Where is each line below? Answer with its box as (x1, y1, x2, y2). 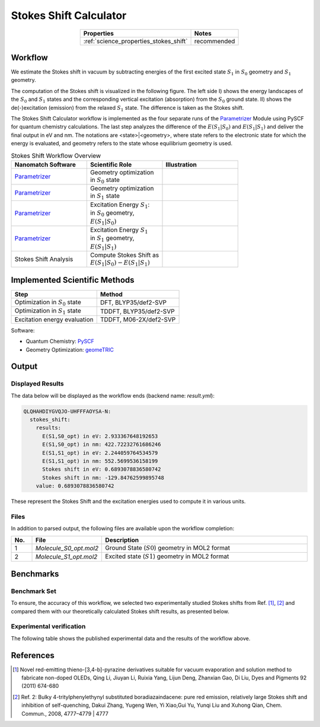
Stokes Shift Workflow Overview (11, 151, 101, 160)
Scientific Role (89, 160, 132, 168)
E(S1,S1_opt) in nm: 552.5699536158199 (42, 458, 158, 465)
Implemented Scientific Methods (11, 275, 135, 285)
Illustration (165, 160, 197, 168)
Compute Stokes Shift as (89, 251, 159, 259)
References (11, 650, 55, 661)
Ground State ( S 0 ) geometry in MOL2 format (105, 543, 231, 551)
